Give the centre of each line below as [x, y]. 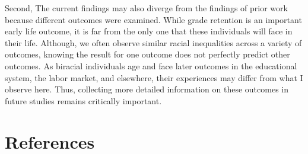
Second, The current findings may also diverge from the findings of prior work [146, 8]
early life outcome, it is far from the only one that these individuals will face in [149, 31]
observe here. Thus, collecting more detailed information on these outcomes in [147, 89]
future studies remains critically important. [83, 100]
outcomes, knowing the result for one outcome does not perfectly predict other [147, 54]
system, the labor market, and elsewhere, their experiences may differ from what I [154, 77]
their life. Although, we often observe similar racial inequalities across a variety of [153, 42]
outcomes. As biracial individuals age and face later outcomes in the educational [151, 65]
